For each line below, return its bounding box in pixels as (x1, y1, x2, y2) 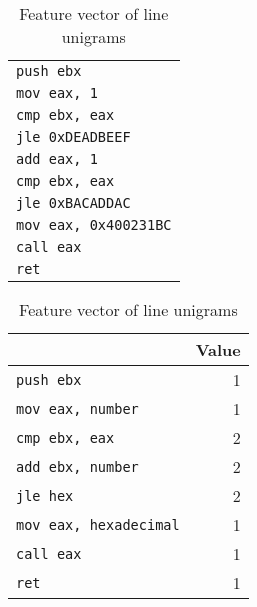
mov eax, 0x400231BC (16, 217, 172, 233)
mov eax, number (16, 400, 139, 417)
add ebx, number (16, 458, 139, 475)
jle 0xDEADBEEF (16, 129, 131, 145)
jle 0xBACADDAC (16, 195, 131, 211)
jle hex (16, 487, 74, 504)
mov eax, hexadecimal (16, 516, 180, 533)
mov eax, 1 (16, 85, 98, 101)
